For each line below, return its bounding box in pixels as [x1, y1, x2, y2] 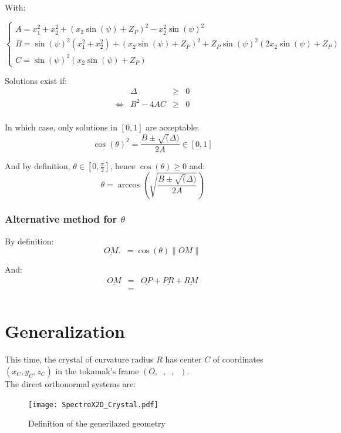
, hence [110, 160, 136, 172]
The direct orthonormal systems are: [5, 377, 136, 390]
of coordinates [212, 353, 264, 365]
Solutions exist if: [5, 74, 67, 86]
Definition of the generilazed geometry [28, 417, 166, 429]
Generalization [5, 319, 125, 343]
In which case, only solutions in [5, 121, 117, 133]
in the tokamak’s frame [55, 364, 139, 377]
